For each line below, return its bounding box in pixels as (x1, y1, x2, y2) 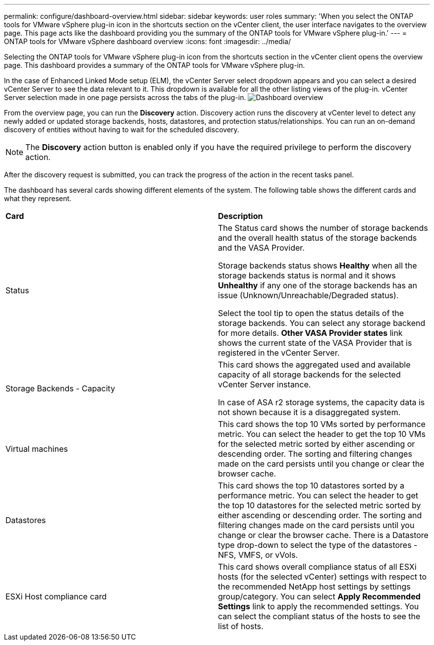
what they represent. (4, 194, 72, 203)
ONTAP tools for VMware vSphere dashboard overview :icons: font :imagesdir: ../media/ (4, 37, 291, 46)
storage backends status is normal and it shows (218, 270, 396, 280)
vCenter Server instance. (218, 379, 311, 389)
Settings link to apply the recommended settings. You (218, 601, 419, 611)
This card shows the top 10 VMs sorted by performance (218, 419, 426, 429)
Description (218, 211, 263, 221)
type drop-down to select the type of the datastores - (218, 540, 418, 550)
